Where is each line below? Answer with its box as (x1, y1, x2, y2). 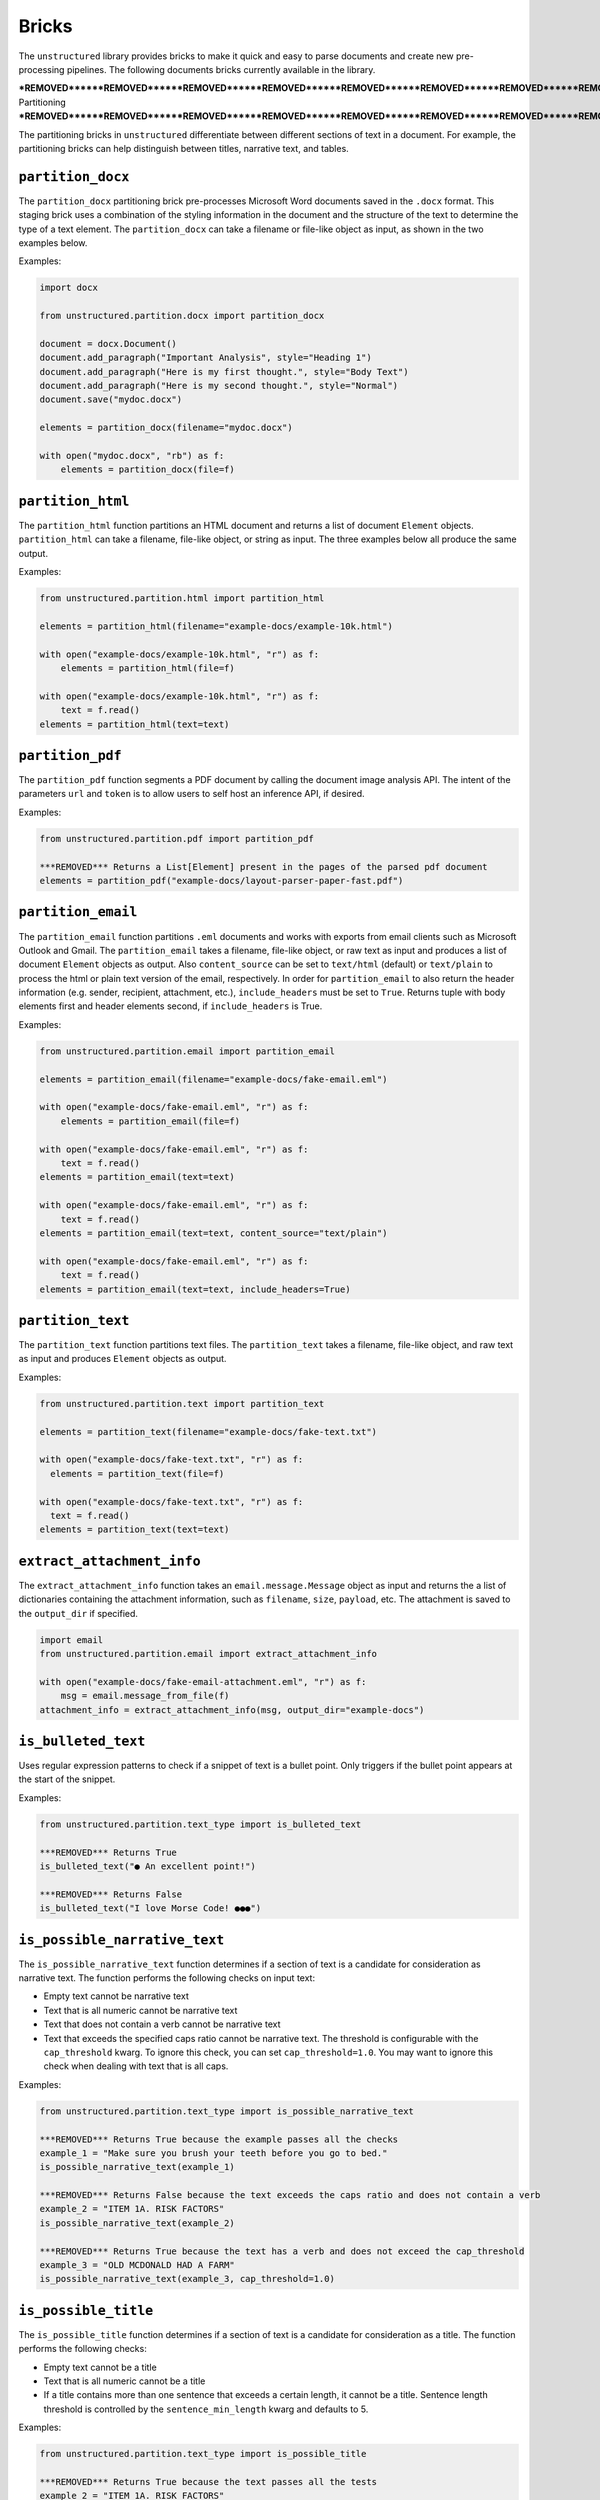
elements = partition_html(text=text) (39, 718, 230, 730)
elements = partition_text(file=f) (50, 1468, 225, 1479)
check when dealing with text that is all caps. (43, 2060, 229, 2072)
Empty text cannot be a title (43, 2361, 157, 2373)
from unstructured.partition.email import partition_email (39, 1045, 335, 1057)
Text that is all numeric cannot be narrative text (43, 2004, 238, 2016)
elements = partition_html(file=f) (60, 663, 235, 674)
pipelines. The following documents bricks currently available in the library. (66, 63, 376, 75)
